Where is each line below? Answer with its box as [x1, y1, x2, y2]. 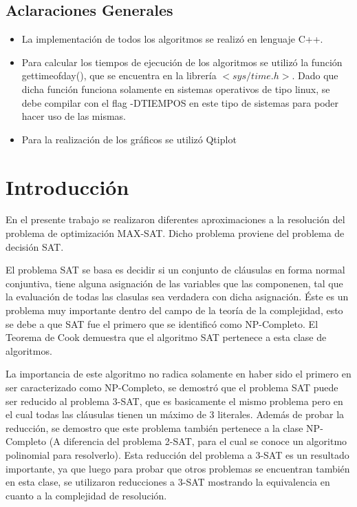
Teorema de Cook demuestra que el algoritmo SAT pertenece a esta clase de [6, 330, 327, 344]
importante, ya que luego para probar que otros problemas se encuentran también [6, 461, 350, 475]
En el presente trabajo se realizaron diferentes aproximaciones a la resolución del [6, 212, 345, 227]
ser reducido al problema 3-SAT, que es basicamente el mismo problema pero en [6, 393, 343, 408]
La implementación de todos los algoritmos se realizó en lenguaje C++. [21, 32, 323, 46]
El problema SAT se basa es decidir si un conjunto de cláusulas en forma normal [6, 262, 345, 277]
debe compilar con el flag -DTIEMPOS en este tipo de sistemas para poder [21, 95, 339, 110]
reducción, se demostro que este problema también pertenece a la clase [6, 420, 303, 435]
